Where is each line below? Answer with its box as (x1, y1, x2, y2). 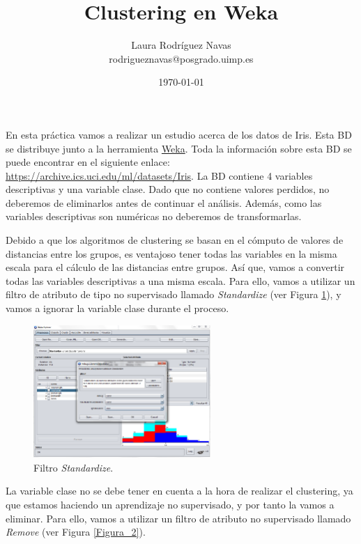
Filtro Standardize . (33, 460, 114, 474)
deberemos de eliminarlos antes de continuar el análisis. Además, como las (6, 195, 322, 210)
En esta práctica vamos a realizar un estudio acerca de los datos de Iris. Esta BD (6, 127, 352, 141)
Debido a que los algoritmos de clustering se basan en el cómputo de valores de (6, 233, 344, 247)
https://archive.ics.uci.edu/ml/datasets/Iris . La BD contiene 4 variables (6, 168, 313, 182)
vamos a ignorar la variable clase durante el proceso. (6, 301, 229, 316)
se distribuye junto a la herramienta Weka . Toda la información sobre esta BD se (6, 141, 352, 155)
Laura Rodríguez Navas (131, 38, 231, 52)
